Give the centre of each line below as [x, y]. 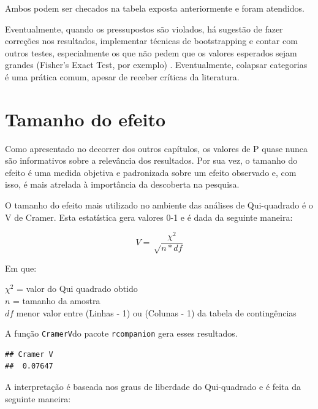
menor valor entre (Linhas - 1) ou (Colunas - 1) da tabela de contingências [156, 312]
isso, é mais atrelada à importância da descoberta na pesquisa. [122, 184]
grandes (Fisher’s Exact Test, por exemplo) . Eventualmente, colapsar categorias [156, 65]
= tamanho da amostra [57, 300]
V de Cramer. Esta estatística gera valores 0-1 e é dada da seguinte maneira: [149, 217]
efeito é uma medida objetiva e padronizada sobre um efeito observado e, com [151, 172]
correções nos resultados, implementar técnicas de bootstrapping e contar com [151, 41]
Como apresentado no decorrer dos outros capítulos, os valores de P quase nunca [157, 148]
